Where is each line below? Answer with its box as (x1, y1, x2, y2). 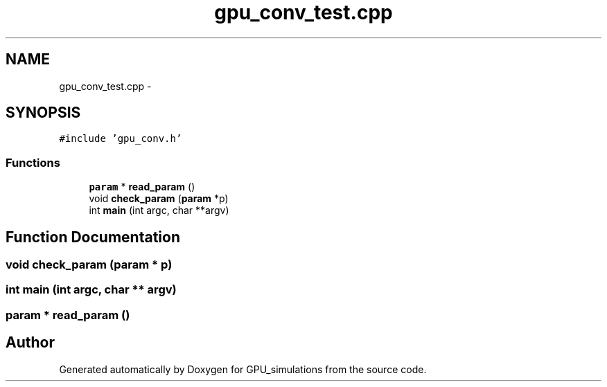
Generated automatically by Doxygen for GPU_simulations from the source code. (59, 363, 427, 375)
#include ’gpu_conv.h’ (59, 133, 182, 145)
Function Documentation (6, 228, 180, 246)
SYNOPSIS (6, 104, 81, 122)
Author (6, 334, 55, 352)
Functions (6, 155, 60, 170)
